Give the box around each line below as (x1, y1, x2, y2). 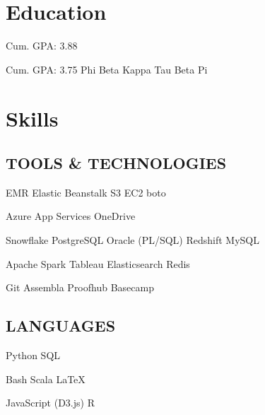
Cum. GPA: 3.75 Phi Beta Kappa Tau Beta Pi (6, 62, 208, 76)
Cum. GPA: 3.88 (6, 38, 78, 53)
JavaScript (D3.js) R (6, 395, 95, 410)
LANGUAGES (6, 315, 116, 337)
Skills (6, 103, 59, 132)
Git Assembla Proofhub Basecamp (6, 280, 154, 295)
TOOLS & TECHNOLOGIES (6, 152, 227, 174)
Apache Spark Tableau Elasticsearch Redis (6, 256, 190, 271)
